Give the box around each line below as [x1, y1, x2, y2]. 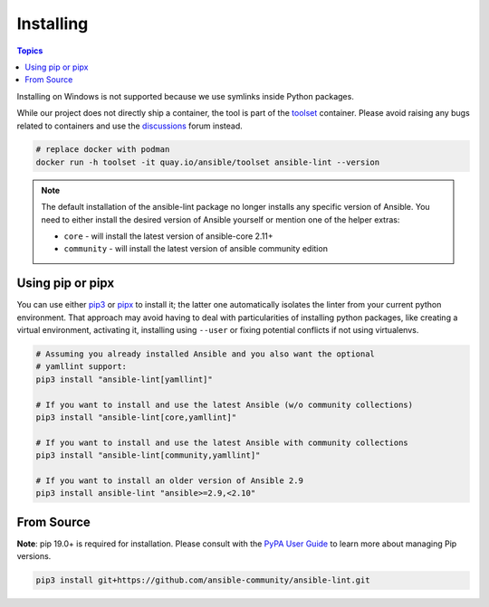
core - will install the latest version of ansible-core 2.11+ [63, 231, 273, 242]
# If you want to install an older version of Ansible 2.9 [35, 476, 303, 486]
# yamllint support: [35, 362, 127, 372]
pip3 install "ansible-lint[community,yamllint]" [35, 451, 261, 460]
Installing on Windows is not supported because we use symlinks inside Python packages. [16, 90, 355, 101]
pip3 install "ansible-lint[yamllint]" [35, 374, 213, 384]
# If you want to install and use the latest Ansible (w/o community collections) [35, 399, 414, 410]
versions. [16, 551, 52, 562]
